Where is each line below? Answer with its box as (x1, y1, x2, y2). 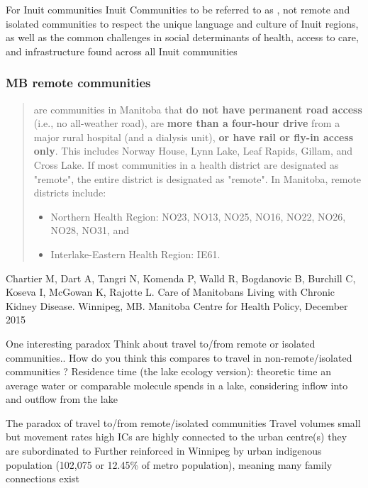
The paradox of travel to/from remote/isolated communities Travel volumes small (6, 415, 361, 430)
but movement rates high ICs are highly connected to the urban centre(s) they (6, 429, 347, 444)
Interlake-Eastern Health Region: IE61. (50, 246, 221, 261)
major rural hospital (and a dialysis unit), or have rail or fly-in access (33, 129, 354, 144)
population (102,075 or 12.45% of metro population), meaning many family (6, 457, 333, 472)
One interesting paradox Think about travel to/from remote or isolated (6, 335, 316, 350)
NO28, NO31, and (50, 223, 130, 238)
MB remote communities (6, 74, 151, 91)
